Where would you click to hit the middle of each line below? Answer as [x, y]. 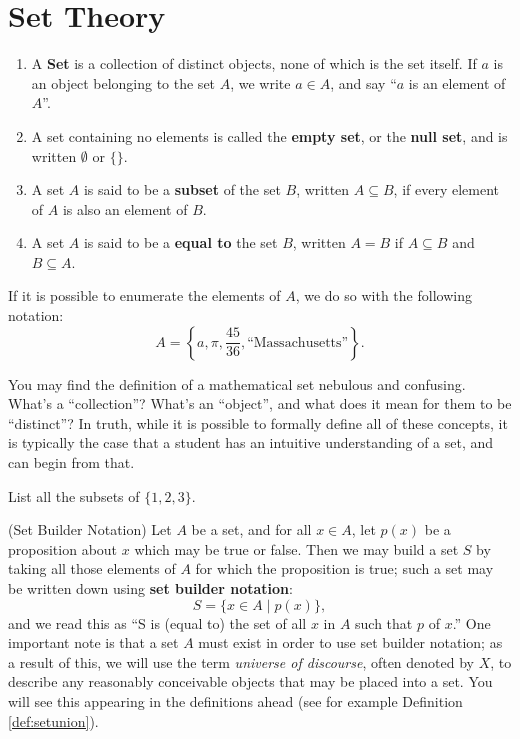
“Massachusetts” [298, 342]
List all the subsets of [74, 495]
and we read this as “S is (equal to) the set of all [157, 622]
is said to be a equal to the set [180, 242]
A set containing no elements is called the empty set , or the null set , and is [269, 135]
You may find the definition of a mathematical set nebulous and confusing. [237, 383]
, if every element [446, 189]
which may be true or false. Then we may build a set [296, 548]
